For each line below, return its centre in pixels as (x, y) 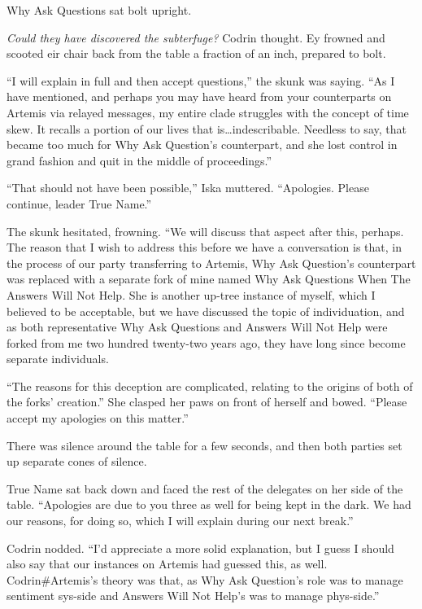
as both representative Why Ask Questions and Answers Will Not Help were (197, 327)
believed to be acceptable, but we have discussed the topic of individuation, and (206, 311)
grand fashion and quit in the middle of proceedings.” (139, 160)
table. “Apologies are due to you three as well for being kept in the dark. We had (209, 504)
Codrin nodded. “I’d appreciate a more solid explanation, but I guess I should (200, 548)
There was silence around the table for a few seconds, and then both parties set (204, 445)
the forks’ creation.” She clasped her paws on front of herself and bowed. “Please (207, 402)
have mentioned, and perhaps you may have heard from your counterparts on (199, 96)
